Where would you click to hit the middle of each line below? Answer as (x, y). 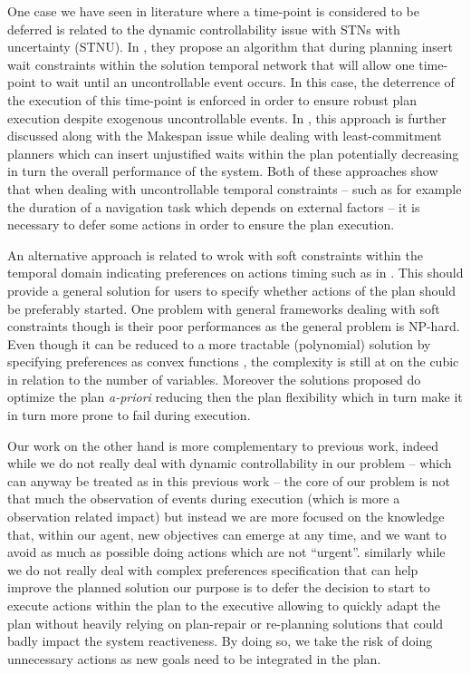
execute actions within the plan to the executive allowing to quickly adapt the (224, 605)
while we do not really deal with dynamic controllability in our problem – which (230, 463)
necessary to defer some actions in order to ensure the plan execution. (201, 225)
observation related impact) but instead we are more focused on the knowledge (226, 517)
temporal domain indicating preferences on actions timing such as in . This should (235, 273)
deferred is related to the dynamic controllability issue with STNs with (204, 29)
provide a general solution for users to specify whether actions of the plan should (231, 290)
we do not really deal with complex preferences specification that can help (213, 569)
